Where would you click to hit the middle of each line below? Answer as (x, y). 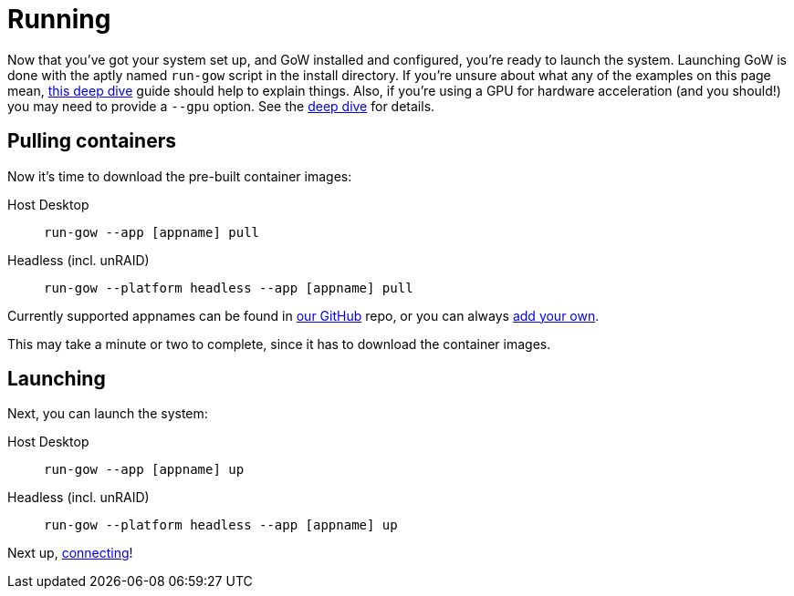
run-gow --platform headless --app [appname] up (221, 525)
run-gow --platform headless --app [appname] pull (229, 288)
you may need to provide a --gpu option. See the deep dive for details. (221, 106)
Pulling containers (92, 141)
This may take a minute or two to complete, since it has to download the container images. (279, 344)
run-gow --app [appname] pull (152, 232)
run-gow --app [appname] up (144, 470)
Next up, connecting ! (70, 553)
